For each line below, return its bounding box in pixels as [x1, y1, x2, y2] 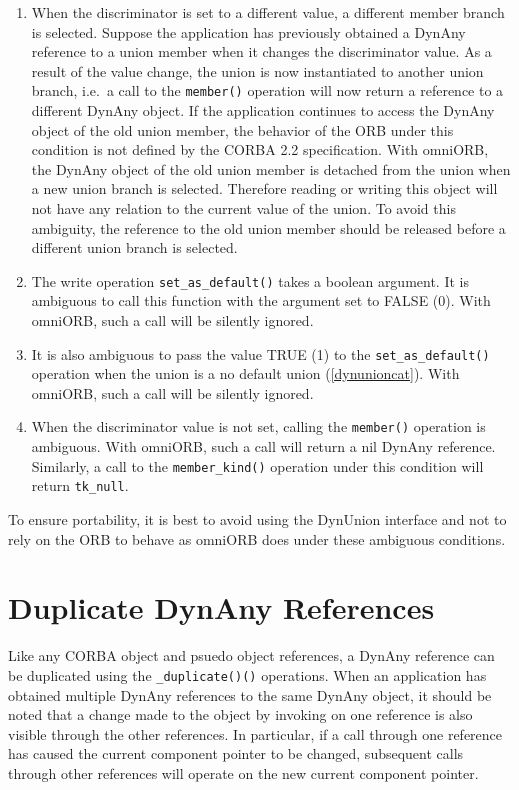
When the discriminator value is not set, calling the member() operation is [31, 416, 486, 437]
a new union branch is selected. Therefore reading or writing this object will [31, 178, 498, 199]
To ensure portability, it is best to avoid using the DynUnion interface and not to [8, 509, 507, 530]
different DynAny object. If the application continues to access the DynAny [31, 100, 495, 121]
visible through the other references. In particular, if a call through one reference [8, 723, 503, 744]
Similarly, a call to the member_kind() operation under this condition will [31, 455, 484, 476]
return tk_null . [31, 475, 129, 496]
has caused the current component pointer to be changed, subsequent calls [8, 743, 464, 764]
